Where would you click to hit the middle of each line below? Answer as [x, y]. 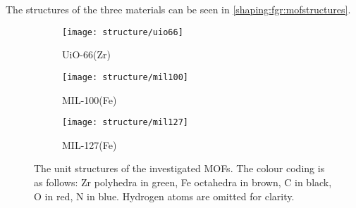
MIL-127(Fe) [90, 144]
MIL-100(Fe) [90, 99]
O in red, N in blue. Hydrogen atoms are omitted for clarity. [164, 196]
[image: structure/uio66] [123, 32]
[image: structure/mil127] [125, 123]
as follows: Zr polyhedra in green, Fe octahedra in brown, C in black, [183, 182]
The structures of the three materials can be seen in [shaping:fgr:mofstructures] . [178, 9]
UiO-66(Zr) [86, 54]
